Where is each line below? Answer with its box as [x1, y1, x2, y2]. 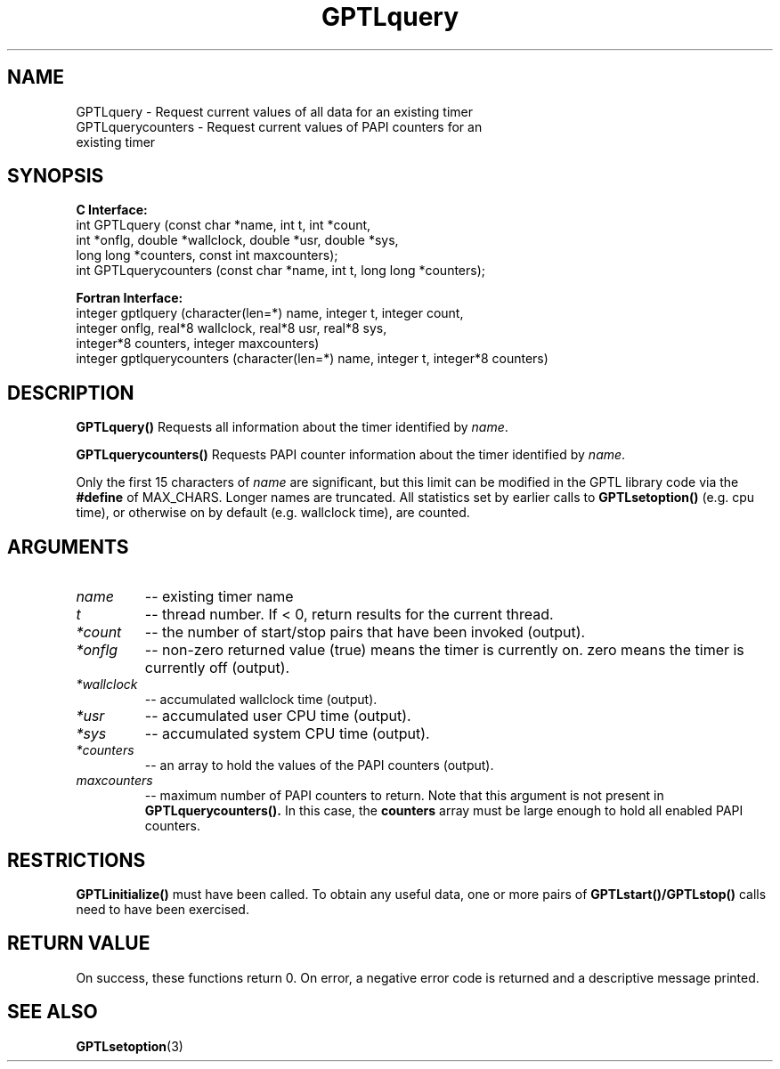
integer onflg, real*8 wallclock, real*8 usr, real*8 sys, [76, 320, 387, 336]
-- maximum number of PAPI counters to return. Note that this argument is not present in [144, 788, 664, 804]
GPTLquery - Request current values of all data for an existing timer [76, 103, 473, 119]
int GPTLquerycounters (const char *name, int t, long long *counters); [76, 263, 486, 279]
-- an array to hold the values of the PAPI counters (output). [144, 757, 494, 773]
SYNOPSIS [7, 165, 104, 188]
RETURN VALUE [7, 932, 150, 955]
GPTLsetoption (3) [76, 1038, 183, 1054]
